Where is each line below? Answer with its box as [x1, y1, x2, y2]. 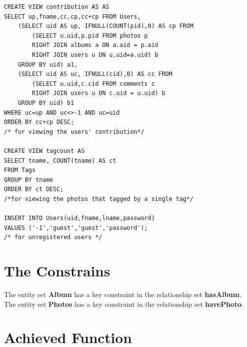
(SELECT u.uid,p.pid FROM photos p [32, 32, 148, 39]
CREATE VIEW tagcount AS [4, 147, 85, 154]
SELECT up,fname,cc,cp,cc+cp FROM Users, [4, 13, 141, 20]
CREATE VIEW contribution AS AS [4, 3, 109, 10]
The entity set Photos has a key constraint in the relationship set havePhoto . [4, 298, 244, 309]
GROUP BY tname [4, 176, 53, 183]
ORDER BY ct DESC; [4, 186, 64, 193]
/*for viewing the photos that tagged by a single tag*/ [4, 195, 194, 202]
